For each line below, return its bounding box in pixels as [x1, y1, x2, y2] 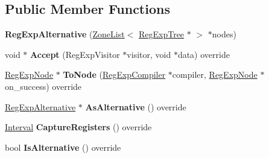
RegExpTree [138, 28, 185, 40]
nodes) [212, 28, 236, 40]
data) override [177, 48, 230, 60]
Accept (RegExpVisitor [30, 48, 120, 60]
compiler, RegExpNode [172, 68, 258, 81]
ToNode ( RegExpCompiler [63, 68, 166, 81]
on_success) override [5, 80, 82, 92]
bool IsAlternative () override [5, 141, 121, 153]
